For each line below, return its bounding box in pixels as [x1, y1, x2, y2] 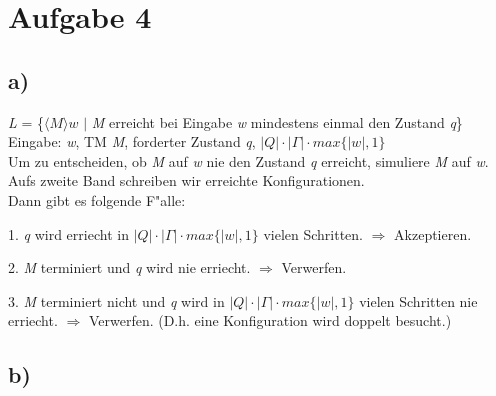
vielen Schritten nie [359, 290, 478, 311]
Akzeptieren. [394, 223, 472, 244]
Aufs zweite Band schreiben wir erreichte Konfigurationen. [8, 170, 365, 191]
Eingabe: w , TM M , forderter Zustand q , [8, 131, 256, 152]
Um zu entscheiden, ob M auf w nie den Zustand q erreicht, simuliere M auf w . [8, 150, 489, 171]
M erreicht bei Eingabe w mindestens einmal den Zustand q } [91, 111, 463, 132]
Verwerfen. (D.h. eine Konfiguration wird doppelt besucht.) [88, 310, 452, 331]
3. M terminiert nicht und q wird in [8, 290, 225, 311]
